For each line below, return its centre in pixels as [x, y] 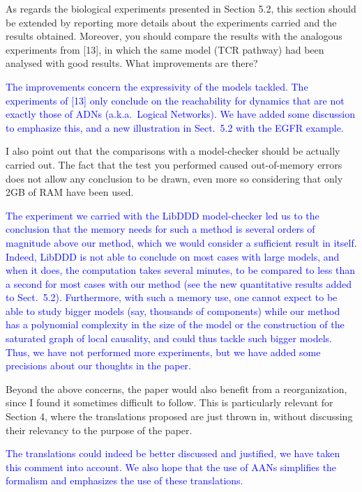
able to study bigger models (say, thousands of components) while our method [173, 310]
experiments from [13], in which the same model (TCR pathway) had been [165, 49]
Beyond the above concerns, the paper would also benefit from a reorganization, [176, 389]
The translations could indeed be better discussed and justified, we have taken [173, 453]
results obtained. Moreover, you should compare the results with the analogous [174, 36]
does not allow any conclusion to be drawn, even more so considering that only [174, 178]
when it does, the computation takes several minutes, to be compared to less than [180, 270]
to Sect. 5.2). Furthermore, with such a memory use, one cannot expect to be [172, 297]
